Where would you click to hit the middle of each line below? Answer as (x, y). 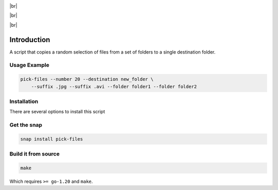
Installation (24, 101)
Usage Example (29, 65)
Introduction (30, 39)
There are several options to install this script (57, 112)
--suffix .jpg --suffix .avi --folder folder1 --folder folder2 (114, 87)
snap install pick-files (52, 139)
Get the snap (26, 125)
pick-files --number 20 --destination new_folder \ (87, 79)
